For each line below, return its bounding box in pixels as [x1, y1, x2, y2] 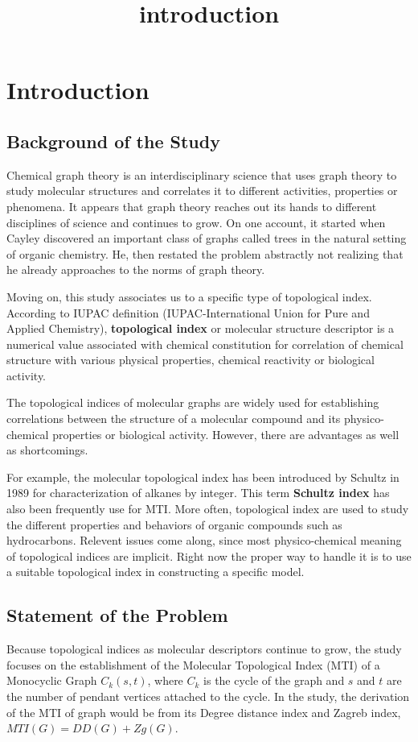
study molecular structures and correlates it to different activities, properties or [6, 182, 398, 199]
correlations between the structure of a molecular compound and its [6, 410, 341, 427]
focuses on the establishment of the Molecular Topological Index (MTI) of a [6, 656, 380, 673]
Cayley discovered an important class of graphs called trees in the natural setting [6, 230, 407, 247]
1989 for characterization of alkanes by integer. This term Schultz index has [6, 484, 390, 501]
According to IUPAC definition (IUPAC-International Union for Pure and [6, 304, 370, 321]
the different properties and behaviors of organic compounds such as [6, 516, 342, 533]
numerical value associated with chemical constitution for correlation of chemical [6, 335, 404, 352]
